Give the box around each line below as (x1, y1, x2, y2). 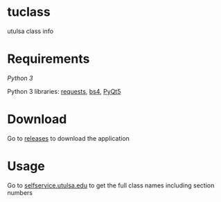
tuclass (7, 4, 51, 20)
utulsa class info (7, 27, 54, 35)
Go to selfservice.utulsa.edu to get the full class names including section (7, 181, 215, 190)
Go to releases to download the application (7, 134, 130, 142)
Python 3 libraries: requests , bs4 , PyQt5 (7, 87, 121, 95)
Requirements (7, 51, 90, 67)
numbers (7, 188, 33, 196)
